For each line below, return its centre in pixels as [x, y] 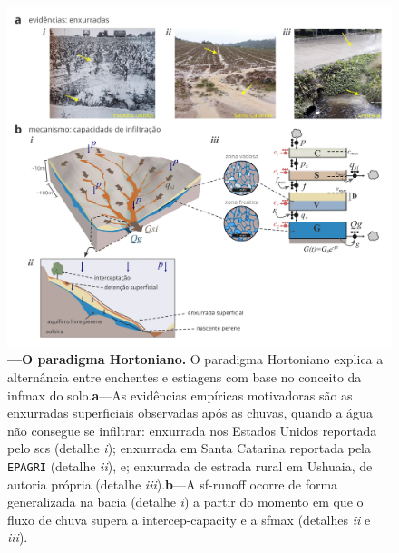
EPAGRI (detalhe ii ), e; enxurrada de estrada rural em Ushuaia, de [190, 466]
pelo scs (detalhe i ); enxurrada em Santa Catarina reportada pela [189, 448]
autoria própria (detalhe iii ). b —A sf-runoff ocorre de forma [173, 484]
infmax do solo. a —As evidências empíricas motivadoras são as [180, 395]
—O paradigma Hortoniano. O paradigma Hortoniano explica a [195, 359]
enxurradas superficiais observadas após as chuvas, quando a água [190, 413]
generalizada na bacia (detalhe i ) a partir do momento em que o [185, 502]
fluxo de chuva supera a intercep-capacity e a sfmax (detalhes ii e [189, 519]
